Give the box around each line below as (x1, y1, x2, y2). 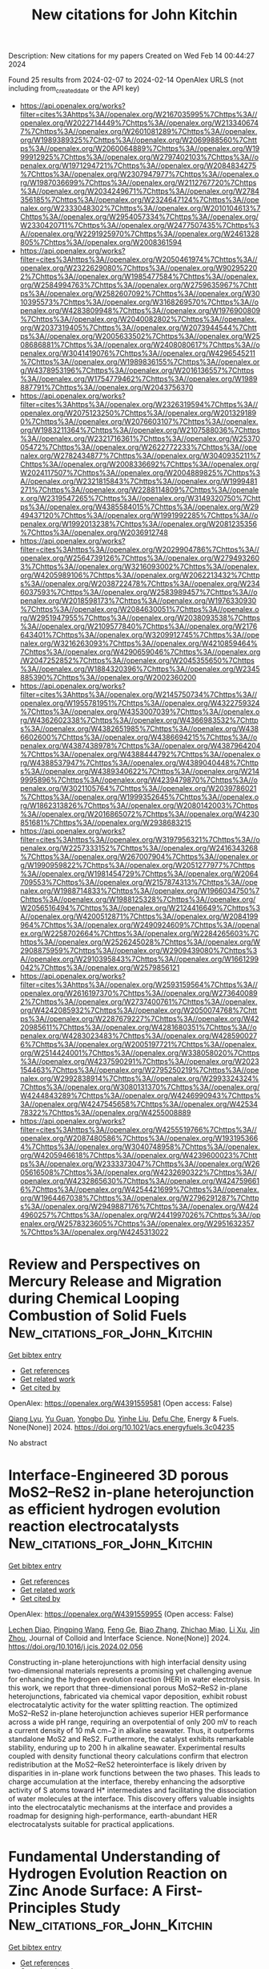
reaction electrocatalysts (8, 1518, 179, 1535)
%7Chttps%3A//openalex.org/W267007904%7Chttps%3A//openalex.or (19, 851, 259, 861)
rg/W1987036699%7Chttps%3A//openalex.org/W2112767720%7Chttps (19, 177, 257, 187)
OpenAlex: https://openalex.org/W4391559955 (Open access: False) (8, 1608, 235, 1619)
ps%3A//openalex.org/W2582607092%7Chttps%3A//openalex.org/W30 (19, 288, 260, 298)
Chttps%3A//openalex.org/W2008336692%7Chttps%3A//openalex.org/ (19, 459, 259, 469)
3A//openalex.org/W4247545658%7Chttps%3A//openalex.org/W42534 (19, 1099, 259, 1109)
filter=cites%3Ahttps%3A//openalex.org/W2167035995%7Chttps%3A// (19, 109, 258, 119)
